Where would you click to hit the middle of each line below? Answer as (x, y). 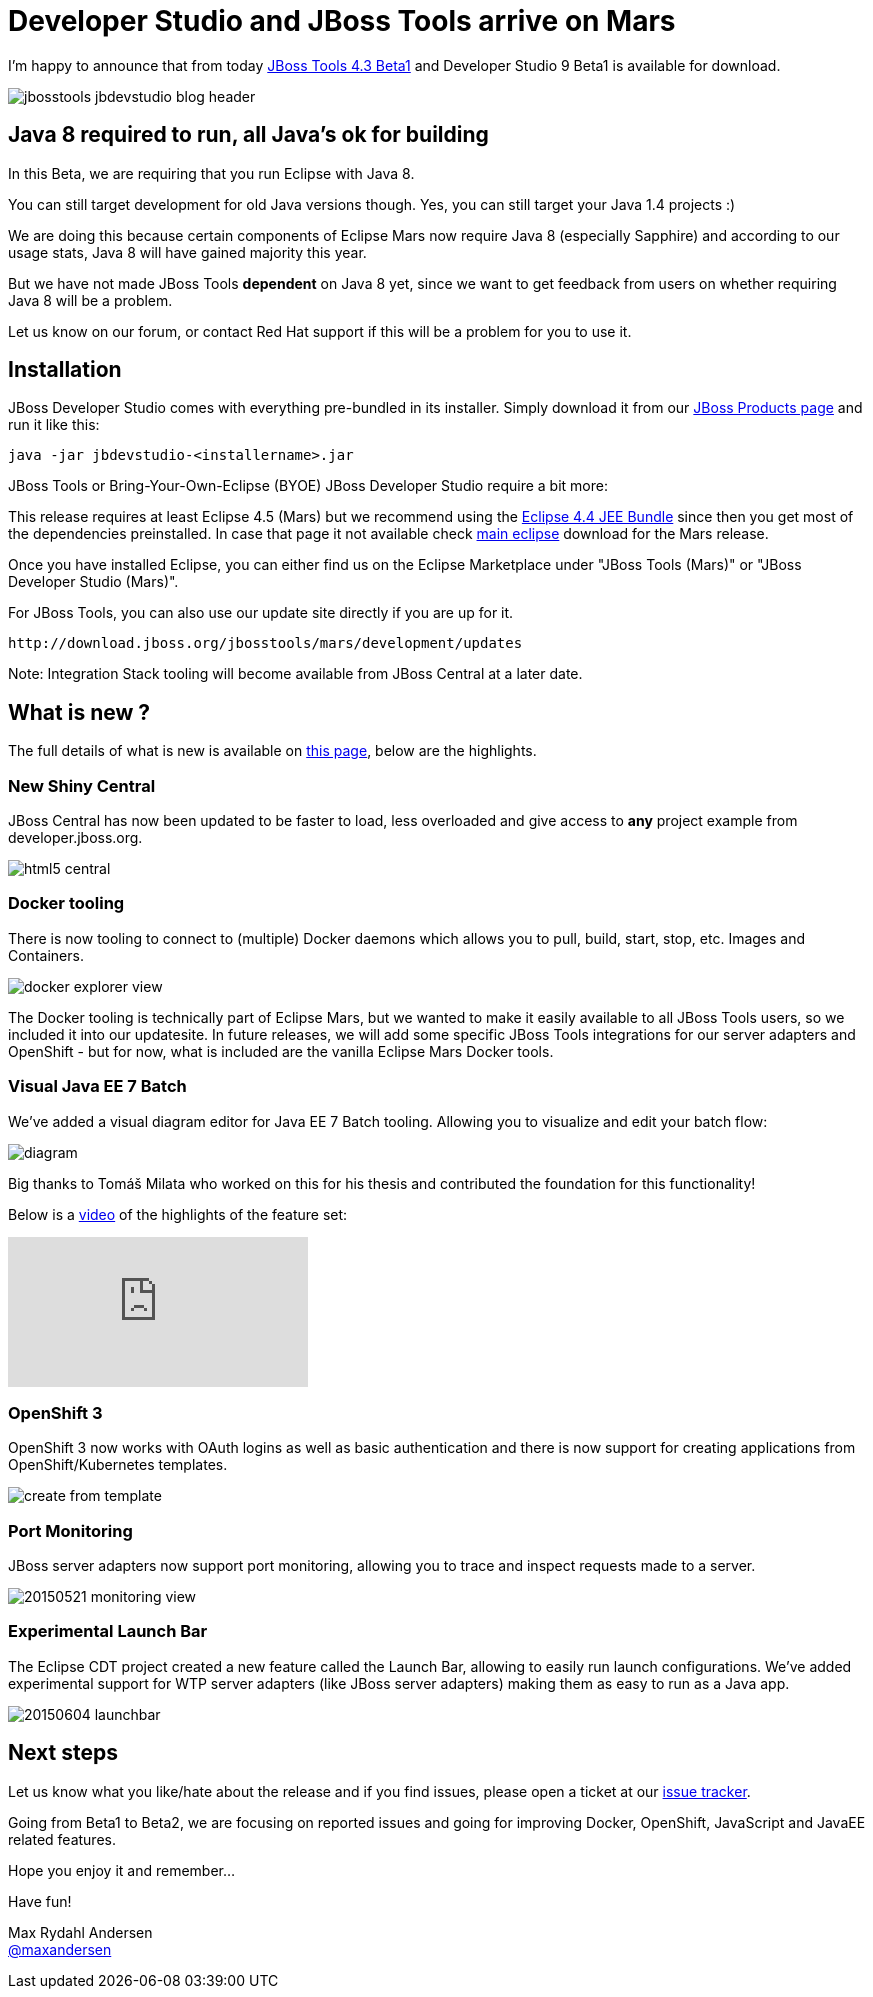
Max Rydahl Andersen (80, 1932)
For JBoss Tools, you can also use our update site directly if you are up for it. (261, 613)
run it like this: (54, 425)
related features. (62, 1839)
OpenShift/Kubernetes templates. (118, 1465)
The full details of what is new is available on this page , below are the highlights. (272, 751)
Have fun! (40, 1901)
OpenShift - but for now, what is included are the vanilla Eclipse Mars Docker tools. (281, 1051)
